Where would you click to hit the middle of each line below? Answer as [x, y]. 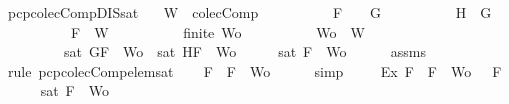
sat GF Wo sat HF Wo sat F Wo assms [245, 51]
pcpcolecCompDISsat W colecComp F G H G [249, 12]
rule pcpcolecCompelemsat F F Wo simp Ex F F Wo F [254, 70]
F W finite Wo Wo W [217, 31]
